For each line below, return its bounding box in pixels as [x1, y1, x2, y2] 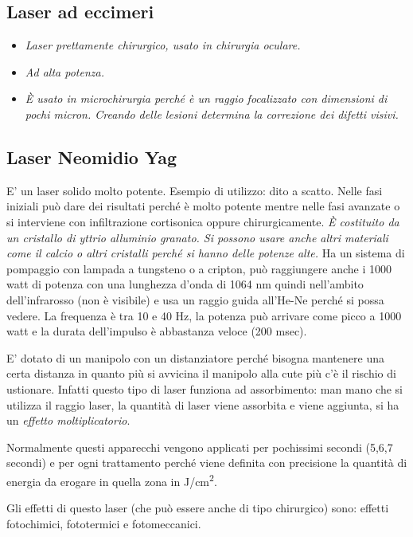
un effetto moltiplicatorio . [6, 412, 131, 429]
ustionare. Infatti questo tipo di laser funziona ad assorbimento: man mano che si [6, 380, 403, 397]
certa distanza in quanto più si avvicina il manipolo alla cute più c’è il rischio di [6, 365, 396, 382]
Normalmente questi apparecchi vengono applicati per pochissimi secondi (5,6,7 [6, 438, 393, 455]
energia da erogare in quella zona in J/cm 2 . [6, 470, 217, 489]
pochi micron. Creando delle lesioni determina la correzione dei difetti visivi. [25, 105, 399, 122]
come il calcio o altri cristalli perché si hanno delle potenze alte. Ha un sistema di [6, 245, 405, 261]
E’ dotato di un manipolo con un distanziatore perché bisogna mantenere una [6, 349, 384, 366]
